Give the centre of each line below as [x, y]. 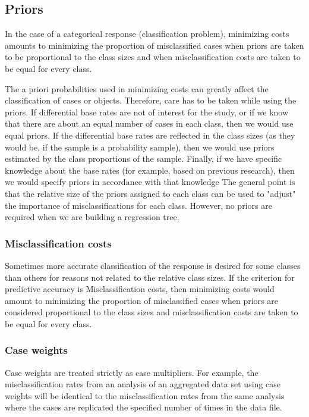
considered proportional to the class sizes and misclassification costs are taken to [152, 312]
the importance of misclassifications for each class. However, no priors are [138, 205]
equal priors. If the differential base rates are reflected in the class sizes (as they [150, 135]
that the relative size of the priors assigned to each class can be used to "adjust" [150, 193]
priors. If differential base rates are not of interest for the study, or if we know [147, 112]
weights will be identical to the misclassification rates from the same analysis [145, 395]
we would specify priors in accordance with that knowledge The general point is [150, 182]
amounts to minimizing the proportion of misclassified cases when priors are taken [154, 45]
